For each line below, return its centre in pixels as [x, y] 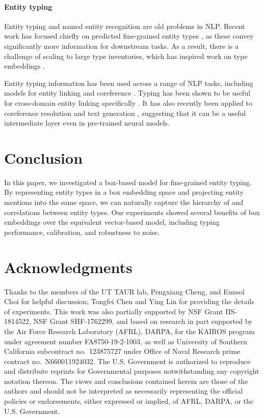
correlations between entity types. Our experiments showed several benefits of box [132, 212]
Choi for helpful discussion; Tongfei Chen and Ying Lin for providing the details [129, 301]
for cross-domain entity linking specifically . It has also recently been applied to [128, 102]
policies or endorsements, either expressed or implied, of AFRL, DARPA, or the [129, 401]
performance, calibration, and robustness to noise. [82, 232]
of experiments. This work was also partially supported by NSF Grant [114, 311]
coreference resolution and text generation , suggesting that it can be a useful [125, 113]
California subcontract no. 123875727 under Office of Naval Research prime [122, 351]
